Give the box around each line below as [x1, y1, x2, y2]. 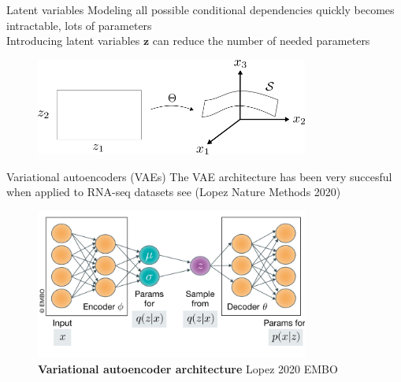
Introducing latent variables [6, 32, 140, 49]
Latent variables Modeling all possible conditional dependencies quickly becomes [6, 2, 395, 17]
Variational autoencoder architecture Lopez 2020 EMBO [38, 360, 338, 376]
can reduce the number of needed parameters [152, 32, 370, 49]
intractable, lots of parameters [6, 17, 152, 33]
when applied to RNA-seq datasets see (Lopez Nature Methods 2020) [6, 184, 341, 200]
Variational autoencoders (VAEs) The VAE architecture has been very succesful [6, 168, 392, 184]
